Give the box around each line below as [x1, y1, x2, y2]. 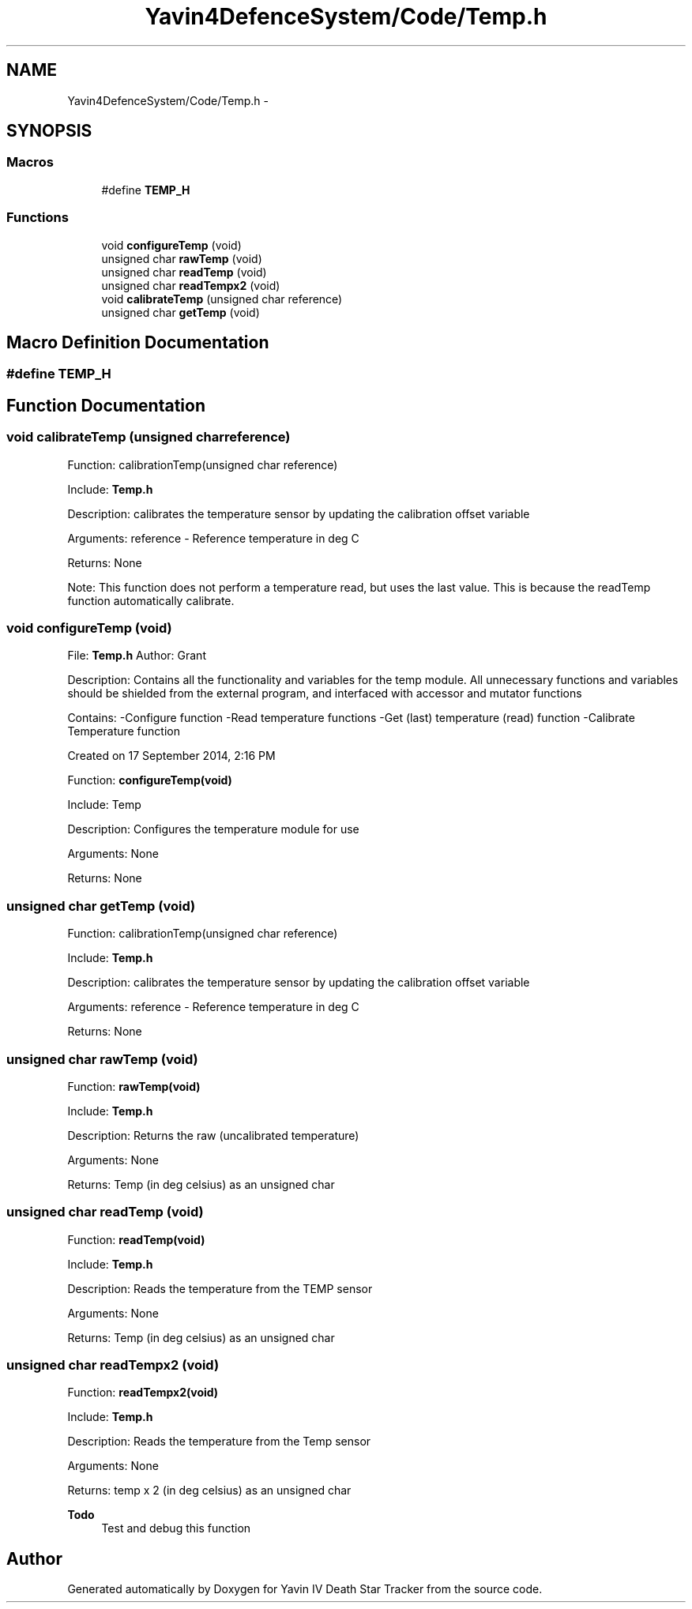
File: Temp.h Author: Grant [67, 648, 206, 663]
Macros [6, 154, 54, 171]
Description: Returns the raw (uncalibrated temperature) [67, 1128, 359, 1142]
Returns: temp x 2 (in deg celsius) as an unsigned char [67, 1483, 352, 1498]
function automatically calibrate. [67, 593, 235, 607]
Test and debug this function [101, 1521, 251, 1536]
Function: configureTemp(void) [67, 773, 232, 788]
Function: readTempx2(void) [67, 1385, 219, 1400]
